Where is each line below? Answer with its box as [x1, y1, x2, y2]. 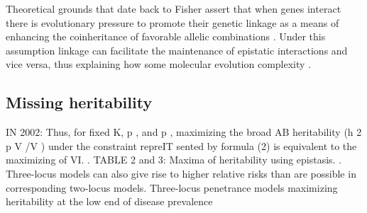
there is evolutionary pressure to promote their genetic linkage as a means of [6, 15, 339, 30]
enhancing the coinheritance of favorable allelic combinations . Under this [6, 29, 326, 44]
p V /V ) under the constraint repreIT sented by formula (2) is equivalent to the [6, 138, 357, 153]
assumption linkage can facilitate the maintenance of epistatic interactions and [6, 42, 348, 57]
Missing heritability [6, 91, 153, 113]
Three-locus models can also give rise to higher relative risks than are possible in [6, 166, 356, 180]
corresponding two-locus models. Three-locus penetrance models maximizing [6, 180, 338, 195]
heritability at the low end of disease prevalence [6, 194, 213, 209]
